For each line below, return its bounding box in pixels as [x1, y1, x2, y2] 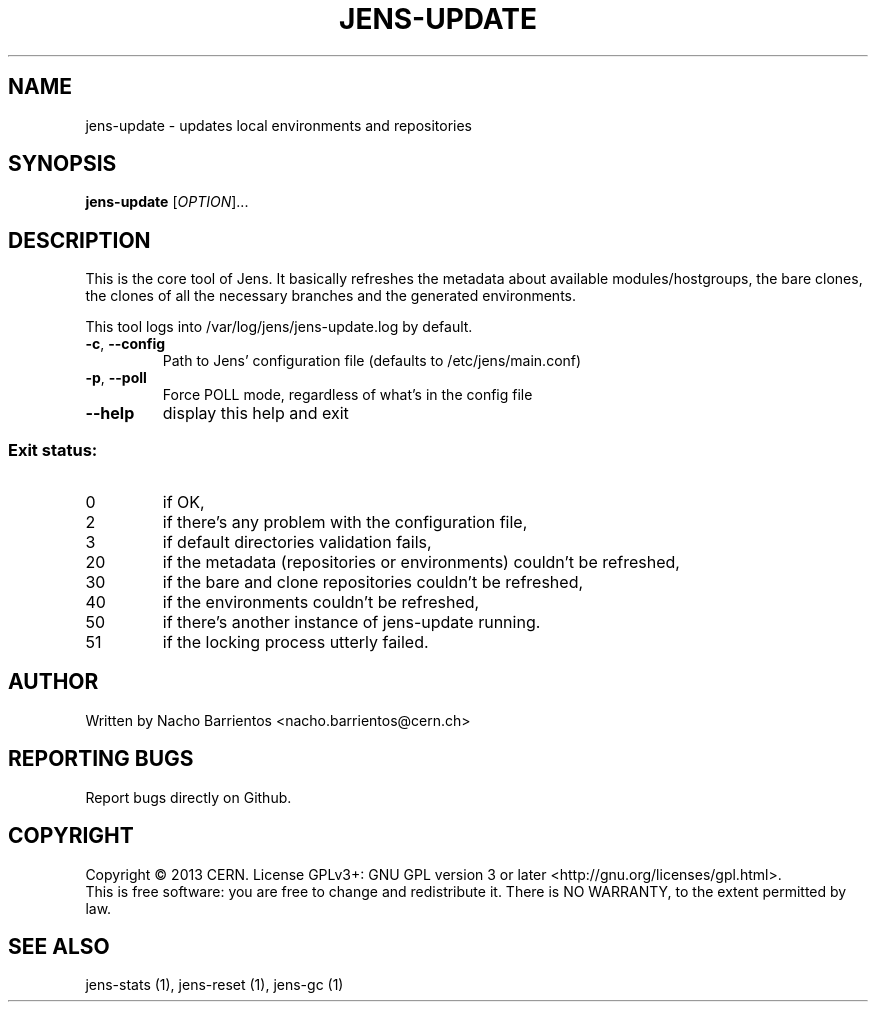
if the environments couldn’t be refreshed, [162, 592, 480, 613]
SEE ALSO [8, 933, 110, 959]
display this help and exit [162, 403, 349, 424]
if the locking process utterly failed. [162, 632, 429, 653]
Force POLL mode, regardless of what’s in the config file [162, 386, 533, 404]
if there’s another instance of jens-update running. [162, 612, 541, 633]
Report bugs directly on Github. [85, 788, 292, 806]
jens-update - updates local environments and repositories [85, 116, 473, 134]
